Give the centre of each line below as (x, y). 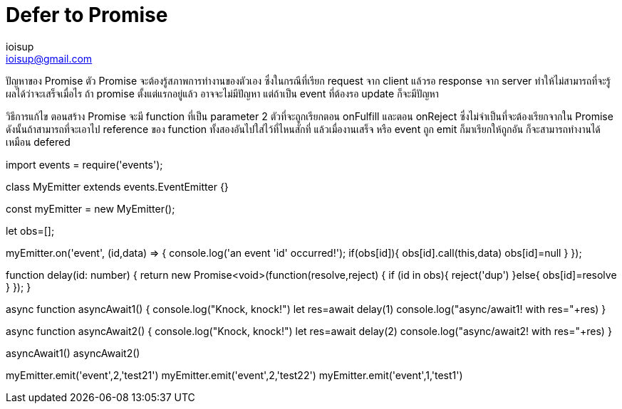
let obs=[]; (30, 230)
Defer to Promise (87, 15)
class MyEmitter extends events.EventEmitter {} (117, 186)
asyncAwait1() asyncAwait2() (73, 353)
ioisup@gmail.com (49, 58)
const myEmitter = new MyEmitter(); (90, 208)
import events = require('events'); (84, 164)
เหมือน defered (38, 142)
